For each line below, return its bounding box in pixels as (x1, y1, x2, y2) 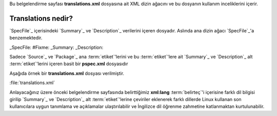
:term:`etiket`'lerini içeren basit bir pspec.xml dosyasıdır (9, 61, 128, 67)
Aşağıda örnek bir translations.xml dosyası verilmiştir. (9, 70, 125, 76)
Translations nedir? (9, 14, 73, 23)
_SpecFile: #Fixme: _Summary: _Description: (9, 44, 104, 50)
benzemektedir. (9, 35, 43, 41)
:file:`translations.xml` (9, 80, 55, 86)
